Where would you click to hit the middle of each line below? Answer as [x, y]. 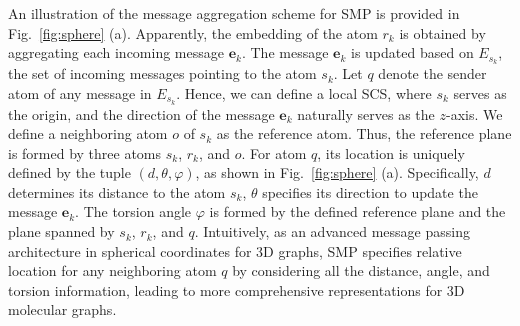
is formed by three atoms [85, 152]
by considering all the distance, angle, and [361, 270]
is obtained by [442, 32]
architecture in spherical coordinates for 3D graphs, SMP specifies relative [235, 250]
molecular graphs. [62, 309]
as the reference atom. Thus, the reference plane [364, 133]
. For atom [274, 152]
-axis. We [474, 113]
